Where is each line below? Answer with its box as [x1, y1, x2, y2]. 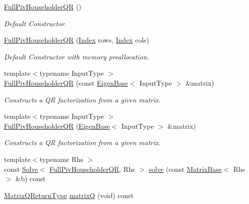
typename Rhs [40, 153, 84, 164]
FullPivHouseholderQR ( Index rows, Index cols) [4, 35, 149, 45]
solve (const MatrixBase [149, 163, 222, 174]
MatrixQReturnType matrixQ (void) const [4, 190, 134, 200]
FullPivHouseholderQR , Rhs [49, 163, 135, 174]
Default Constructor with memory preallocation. [4, 51, 149, 61]
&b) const [15, 173, 46, 184]
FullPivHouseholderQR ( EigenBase [4, 120, 110, 131]
